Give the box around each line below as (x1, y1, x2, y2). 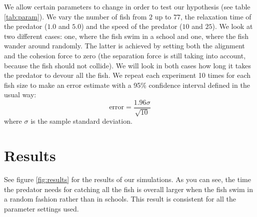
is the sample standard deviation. (30, 116, 132, 126)
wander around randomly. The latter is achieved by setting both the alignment (4, 40, 245, 51)
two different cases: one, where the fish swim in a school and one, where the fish (4, 30, 248, 41)
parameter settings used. (4, 203, 79, 214)
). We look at (212, 21, 253, 31)
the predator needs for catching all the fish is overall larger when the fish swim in (4, 184, 253, 194)
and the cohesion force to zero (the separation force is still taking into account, (4, 50, 246, 60)
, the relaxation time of (180, 11, 251, 21)
